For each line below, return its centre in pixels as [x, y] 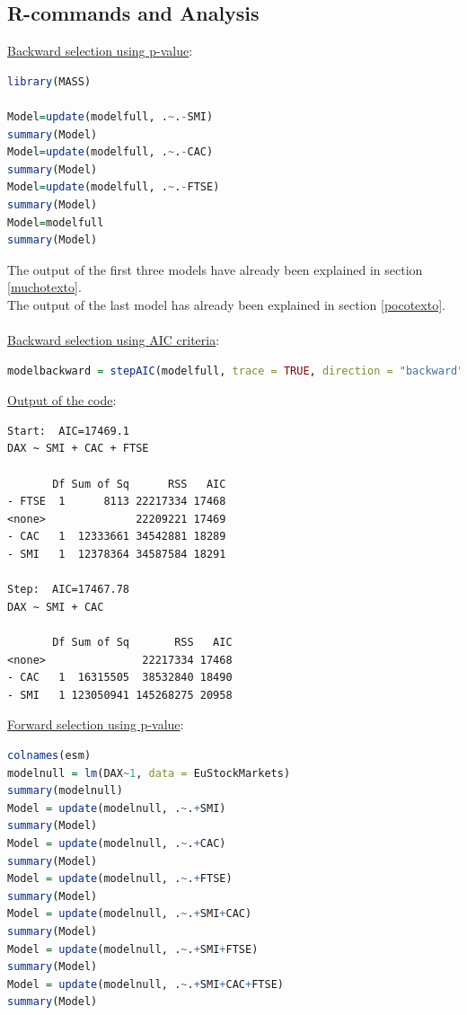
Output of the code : [62, 400]
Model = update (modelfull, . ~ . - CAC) [110, 152]
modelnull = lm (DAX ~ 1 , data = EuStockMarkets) [149, 773]
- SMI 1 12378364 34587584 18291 [117, 555]
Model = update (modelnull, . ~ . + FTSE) [120, 879]
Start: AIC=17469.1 [69, 431]
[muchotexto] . [44, 287]
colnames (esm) [49, 755]
